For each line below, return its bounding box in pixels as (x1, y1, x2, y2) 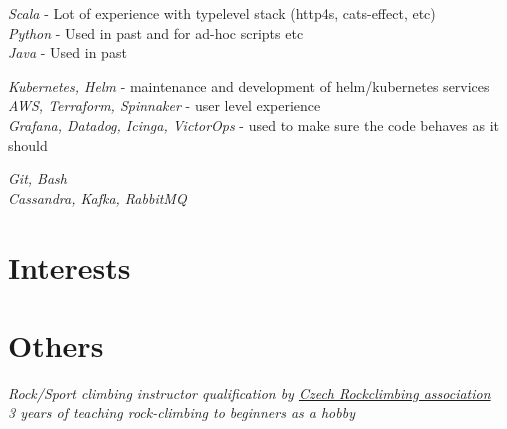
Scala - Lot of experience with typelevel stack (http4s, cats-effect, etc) (8, 3, 436, 23)
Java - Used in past (8, 42, 127, 63)
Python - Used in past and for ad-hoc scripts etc (8, 22, 304, 43)
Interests (8, 246, 131, 287)
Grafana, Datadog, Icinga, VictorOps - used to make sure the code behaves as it (8, 114, 500, 135)
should (8, 134, 48, 155)
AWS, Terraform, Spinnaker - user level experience (8, 95, 321, 116)
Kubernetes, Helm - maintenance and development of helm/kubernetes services (8, 75, 490, 96)
